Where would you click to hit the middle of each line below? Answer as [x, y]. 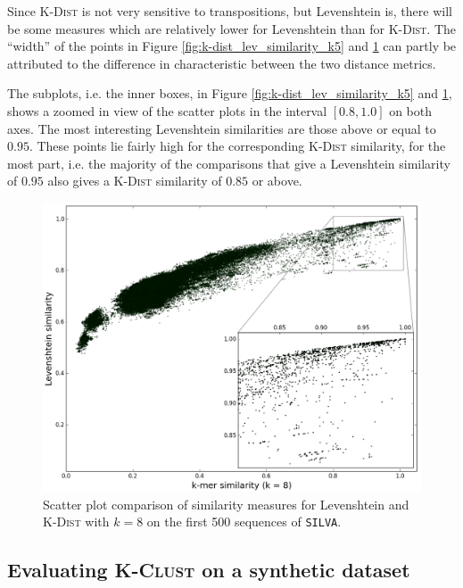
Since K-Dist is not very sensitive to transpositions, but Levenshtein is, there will [230, 11]
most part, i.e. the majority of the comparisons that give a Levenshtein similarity [229, 163]
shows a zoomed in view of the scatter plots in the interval [167, 110]
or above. [277, 181]
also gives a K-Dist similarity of [135, 181]
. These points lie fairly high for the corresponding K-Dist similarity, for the [237, 146]
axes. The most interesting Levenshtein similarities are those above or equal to [222, 128]
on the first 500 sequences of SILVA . [244, 522]
